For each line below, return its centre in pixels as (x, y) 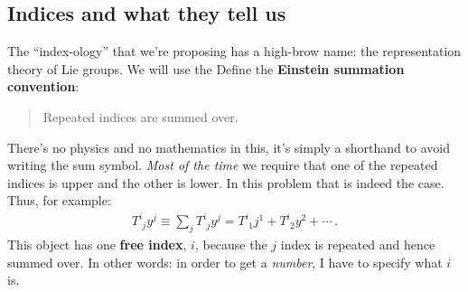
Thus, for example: (59, 200)
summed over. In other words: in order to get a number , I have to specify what (225, 262)
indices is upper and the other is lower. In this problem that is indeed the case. (226, 182)
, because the (231, 245)
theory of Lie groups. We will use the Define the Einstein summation (206, 68)
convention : (43, 86)
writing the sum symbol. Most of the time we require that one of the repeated (223, 165)
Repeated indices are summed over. (140, 116)
